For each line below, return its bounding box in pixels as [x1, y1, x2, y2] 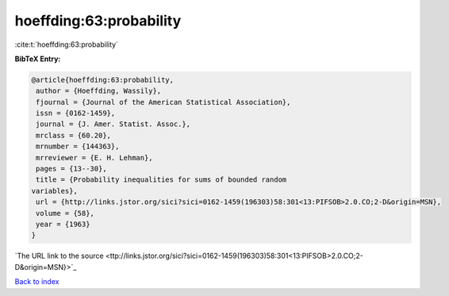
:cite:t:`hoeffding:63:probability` [14, 40, 119, 49]
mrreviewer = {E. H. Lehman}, [36, 153, 154, 162]
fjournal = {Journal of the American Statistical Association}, [36, 98, 291, 106]
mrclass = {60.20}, [36, 131, 111, 140]
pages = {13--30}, [36, 164, 107, 174]
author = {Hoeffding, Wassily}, [36, 86, 162, 95]
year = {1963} [36, 220, 90, 229]
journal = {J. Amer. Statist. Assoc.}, [36, 120, 190, 129]
